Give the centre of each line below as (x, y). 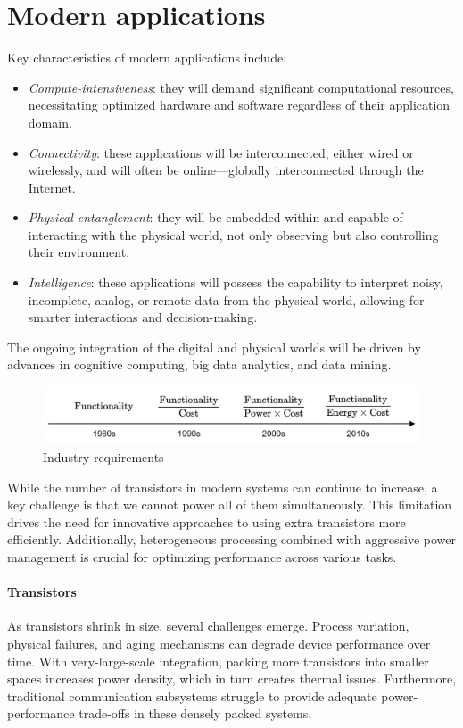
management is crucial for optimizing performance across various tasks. (202, 557)
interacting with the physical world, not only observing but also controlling (233, 234)
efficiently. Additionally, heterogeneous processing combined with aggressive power (231, 539)
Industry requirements (103, 457)
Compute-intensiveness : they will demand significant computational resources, (241, 87)
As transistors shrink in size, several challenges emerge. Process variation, (208, 626)
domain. (50, 122)
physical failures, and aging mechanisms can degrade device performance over (219, 643)
